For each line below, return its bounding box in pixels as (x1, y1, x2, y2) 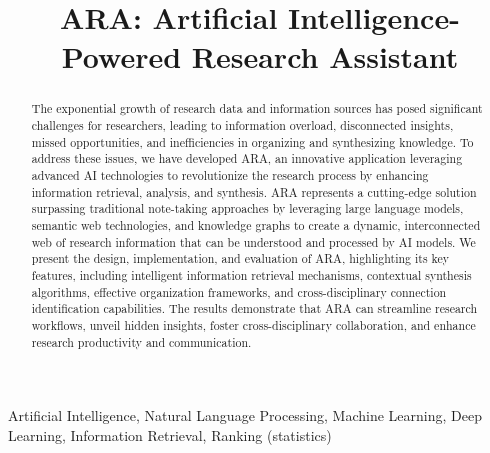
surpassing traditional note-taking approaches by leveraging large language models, (31, 200, 464, 217)
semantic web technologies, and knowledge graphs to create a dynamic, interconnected (31, 216, 481, 233)
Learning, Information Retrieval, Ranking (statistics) (8, 424, 332, 445)
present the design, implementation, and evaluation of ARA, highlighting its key (31, 250, 450, 267)
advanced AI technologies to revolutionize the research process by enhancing (31, 166, 429, 183)
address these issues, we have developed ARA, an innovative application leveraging (31, 150, 463, 167)
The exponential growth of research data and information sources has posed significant (31, 100, 483, 117)
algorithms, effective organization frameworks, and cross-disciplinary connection (31, 283, 447, 300)
